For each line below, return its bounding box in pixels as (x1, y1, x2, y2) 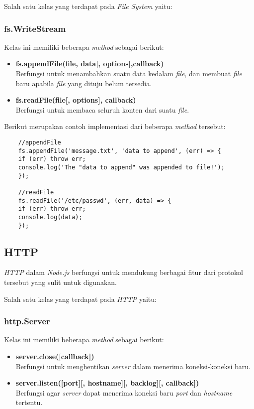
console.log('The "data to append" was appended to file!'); (18, 163, 225, 171)
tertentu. (15, 397, 43, 408)
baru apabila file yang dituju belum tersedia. (15, 78, 152, 88)
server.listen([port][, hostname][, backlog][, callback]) (15, 378, 199, 388)
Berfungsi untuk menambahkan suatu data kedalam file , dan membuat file (15, 68, 242, 78)
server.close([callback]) (15, 351, 94, 361)
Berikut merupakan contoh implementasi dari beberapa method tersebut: (4, 121, 226, 132)
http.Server (4, 315, 50, 327)
